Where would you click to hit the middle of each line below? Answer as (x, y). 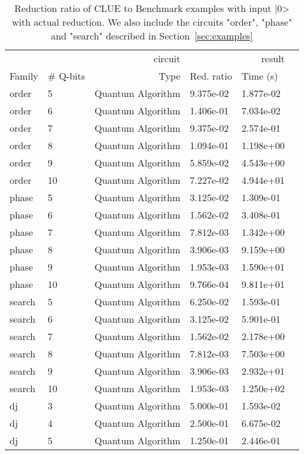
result (273, 58)
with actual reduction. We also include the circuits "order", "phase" (152, 22)
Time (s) (260, 76)
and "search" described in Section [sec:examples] (152, 36)
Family (24, 76)
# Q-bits (66, 76)
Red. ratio (211, 76)
